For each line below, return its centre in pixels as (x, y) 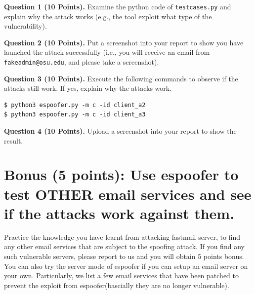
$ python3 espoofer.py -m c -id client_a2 (75, 105)
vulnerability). (25, 26)
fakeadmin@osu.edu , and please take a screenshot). (82, 62)
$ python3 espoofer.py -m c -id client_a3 (75, 115)
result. (14, 140)
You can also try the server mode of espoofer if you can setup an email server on (126, 266)
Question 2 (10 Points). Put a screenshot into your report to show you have (124, 42)
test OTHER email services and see (128, 194)
